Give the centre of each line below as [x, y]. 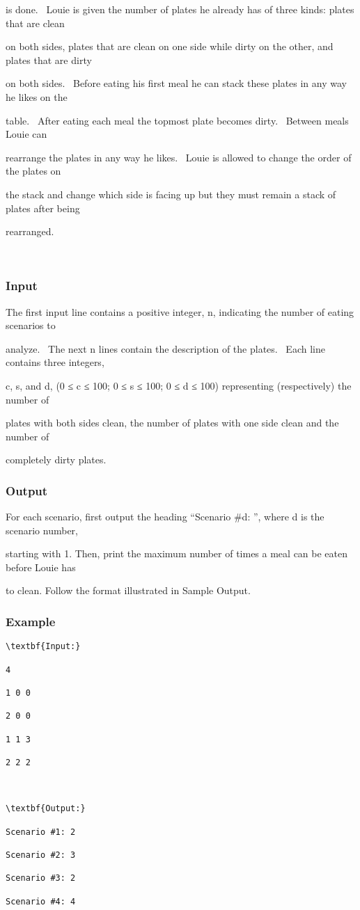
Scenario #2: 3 [41, 855]
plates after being [43, 208]
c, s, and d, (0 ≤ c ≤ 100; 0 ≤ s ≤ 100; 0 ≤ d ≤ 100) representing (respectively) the [179, 385]
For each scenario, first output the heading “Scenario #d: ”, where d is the [165, 517]
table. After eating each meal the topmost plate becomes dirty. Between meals [177, 120]
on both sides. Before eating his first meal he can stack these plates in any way [176, 83]
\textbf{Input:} [43, 647]
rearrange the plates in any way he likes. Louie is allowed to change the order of [179, 157]
